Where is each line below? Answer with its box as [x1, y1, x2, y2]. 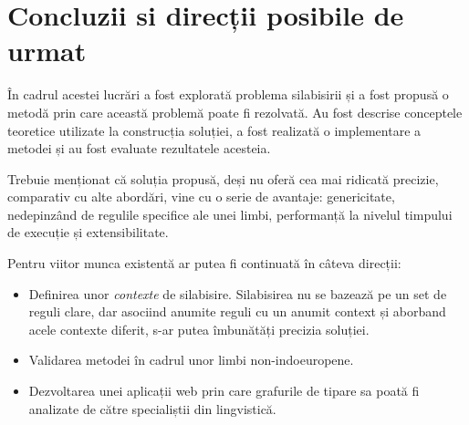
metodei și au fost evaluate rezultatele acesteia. [7, 139, 271, 158]
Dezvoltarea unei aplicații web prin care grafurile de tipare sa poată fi [28, 381, 420, 400]
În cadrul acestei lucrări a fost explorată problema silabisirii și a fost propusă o [7, 85, 449, 104]
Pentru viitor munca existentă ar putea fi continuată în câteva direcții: [7, 254, 401, 273]
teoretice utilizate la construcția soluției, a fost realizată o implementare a [7, 120, 422, 140]
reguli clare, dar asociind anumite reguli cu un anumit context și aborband [28, 302, 446, 321]
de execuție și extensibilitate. [7, 223, 169, 242]
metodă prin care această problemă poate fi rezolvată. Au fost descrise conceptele [7, 102, 463, 121]
